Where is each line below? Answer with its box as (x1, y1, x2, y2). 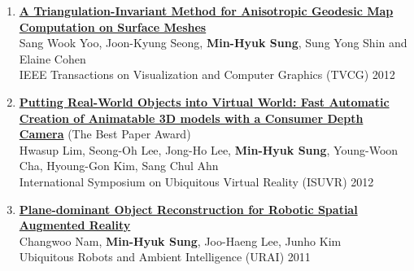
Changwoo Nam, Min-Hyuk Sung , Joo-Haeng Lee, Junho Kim (19, 232, 342, 249)
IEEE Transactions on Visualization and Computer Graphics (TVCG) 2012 (19, 66, 395, 83)
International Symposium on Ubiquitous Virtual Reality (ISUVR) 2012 (19, 173, 374, 190)
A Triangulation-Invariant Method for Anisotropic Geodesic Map (19, 2, 394, 19)
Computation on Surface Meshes (19, 18, 207, 35)
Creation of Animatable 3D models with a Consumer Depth (19, 109, 364, 126)
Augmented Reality (19, 216, 131, 234)
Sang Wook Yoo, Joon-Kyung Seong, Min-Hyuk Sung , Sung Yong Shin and (19, 34, 407, 51)
